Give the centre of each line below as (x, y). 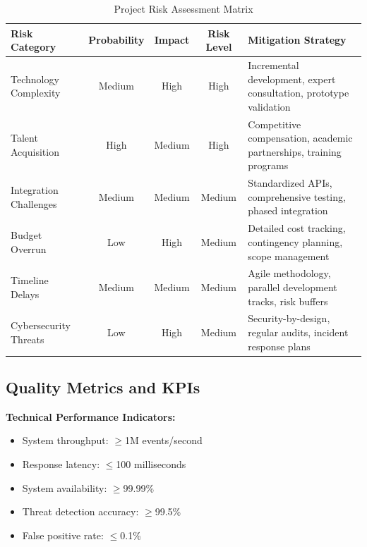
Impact (172, 40)
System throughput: (65, 440)
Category (34, 47)
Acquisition (35, 151)
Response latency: (61, 464)
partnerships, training (295, 151)
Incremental (273, 65)
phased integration (288, 210)
